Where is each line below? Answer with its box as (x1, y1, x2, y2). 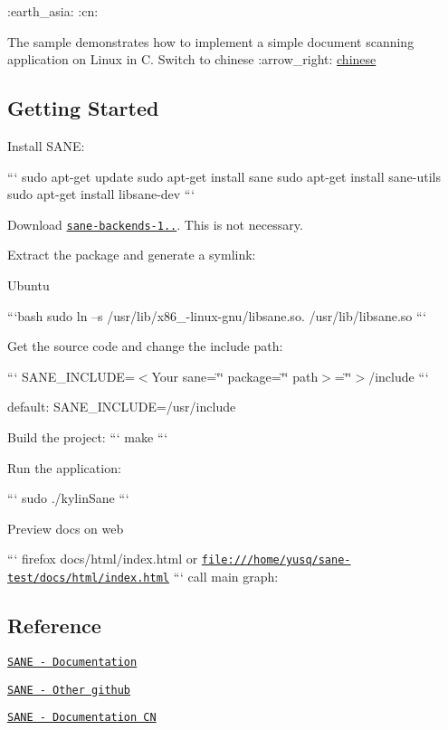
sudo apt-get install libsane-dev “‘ (7, 185, 195, 204)
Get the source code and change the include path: (7, 337, 283, 356)
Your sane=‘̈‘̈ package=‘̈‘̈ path (151, 366, 319, 385)
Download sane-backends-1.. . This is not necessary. (7, 214, 303, 233)
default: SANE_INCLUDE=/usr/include (7, 397, 236, 416)
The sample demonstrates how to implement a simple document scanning (7, 32, 415, 51)
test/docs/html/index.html (7, 572, 169, 585)
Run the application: (7, 458, 121, 477)
